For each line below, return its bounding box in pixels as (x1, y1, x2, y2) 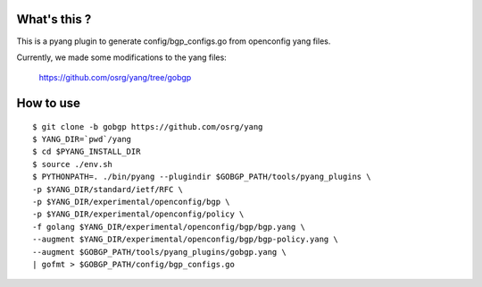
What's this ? (16, 12, 92, 27)
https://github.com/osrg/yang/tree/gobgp (38, 72, 192, 83)
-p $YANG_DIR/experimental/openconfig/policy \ (32, 209, 245, 219)
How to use (16, 96, 80, 111)
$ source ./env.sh (32, 159, 113, 169)
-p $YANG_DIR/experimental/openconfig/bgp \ (32, 197, 231, 207)
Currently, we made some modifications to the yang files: (16, 52, 227, 63)
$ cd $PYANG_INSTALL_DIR (32, 147, 141, 156)
